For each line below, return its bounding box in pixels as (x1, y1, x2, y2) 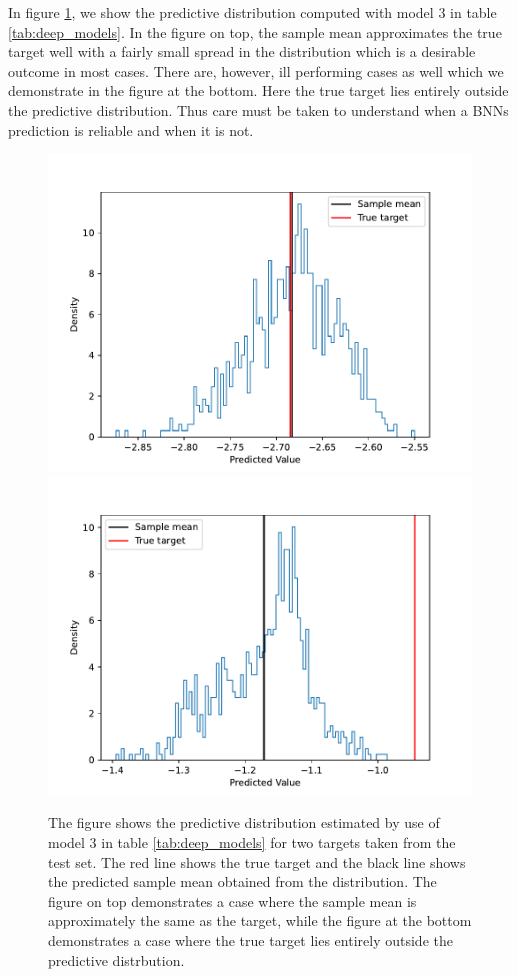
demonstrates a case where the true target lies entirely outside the (48, 929, 453, 950)
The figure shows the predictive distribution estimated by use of (48, 812, 440, 833)
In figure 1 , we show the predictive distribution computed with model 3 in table (8, 2, 497, 22)
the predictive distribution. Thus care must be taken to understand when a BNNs (8, 99, 509, 120)
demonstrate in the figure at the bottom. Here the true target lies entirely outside (8, 80, 509, 101)
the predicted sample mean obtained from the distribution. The (48, 871, 437, 892)
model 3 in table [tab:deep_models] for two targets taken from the (48, 831, 456, 852)
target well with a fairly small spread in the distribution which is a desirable (8, 41, 476, 62)
